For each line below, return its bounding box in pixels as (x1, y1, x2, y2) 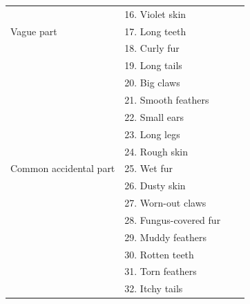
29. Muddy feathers (124, 229, 207, 244)
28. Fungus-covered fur (124, 212, 221, 227)
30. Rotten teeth (124, 247, 194, 261)
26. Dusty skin (124, 178, 186, 193)
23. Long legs (124, 126, 180, 141)
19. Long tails (124, 58, 182, 73)
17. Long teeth (124, 23, 186, 38)
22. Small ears (124, 109, 184, 124)
